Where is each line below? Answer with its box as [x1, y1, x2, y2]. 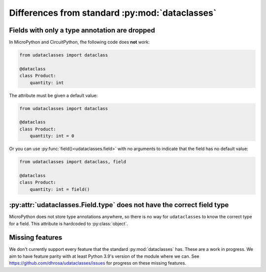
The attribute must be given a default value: [9, 92, 98, 98]
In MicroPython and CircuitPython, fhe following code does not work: [9, 39, 150, 45]
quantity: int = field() [30, 186, 90, 192]
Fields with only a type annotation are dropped [9, 26, 155, 34]
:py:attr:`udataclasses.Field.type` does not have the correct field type [9, 201, 229, 209]
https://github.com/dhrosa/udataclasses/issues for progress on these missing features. [9, 260, 187, 266]
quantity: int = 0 [30, 133, 74, 139]
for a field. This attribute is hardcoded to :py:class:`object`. [9, 220, 128, 226]
